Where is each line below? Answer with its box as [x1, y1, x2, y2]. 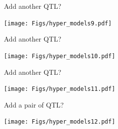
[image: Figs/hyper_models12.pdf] [4, 118, 116, 126]
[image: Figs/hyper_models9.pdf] [4, 20, 112, 27]
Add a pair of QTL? [4, 99, 64, 109]
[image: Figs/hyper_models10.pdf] [4, 52, 116, 60]
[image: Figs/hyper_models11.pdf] [4, 86, 116, 93]
